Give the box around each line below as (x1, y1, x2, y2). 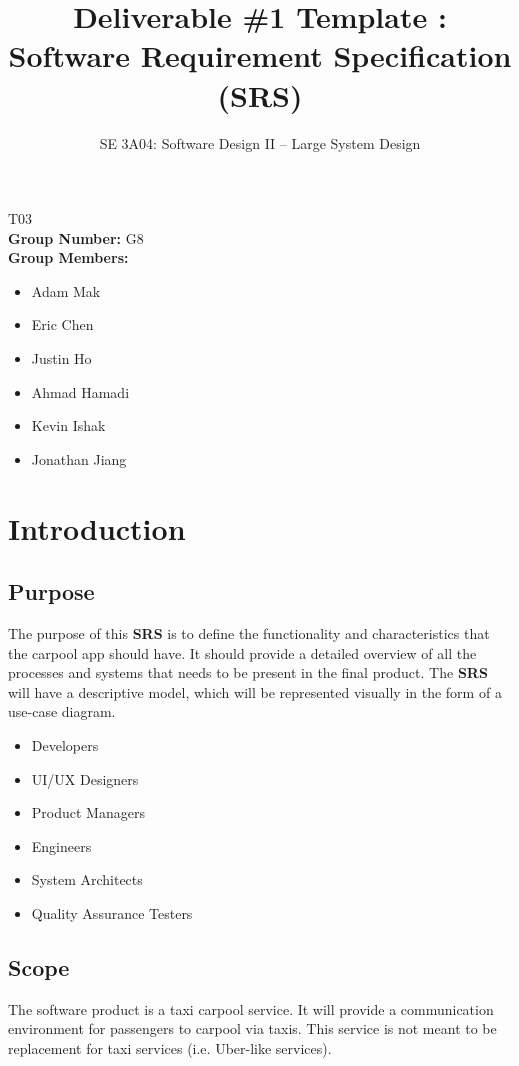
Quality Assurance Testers (31, 902, 193, 923)
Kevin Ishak (31, 415, 106, 436)
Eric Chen (31, 314, 94, 335)
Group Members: (8, 247, 129, 268)
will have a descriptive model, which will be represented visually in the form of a (8, 681, 502, 702)
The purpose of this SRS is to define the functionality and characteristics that (8, 623, 490, 644)
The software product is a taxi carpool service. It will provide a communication (8, 998, 494, 1019)
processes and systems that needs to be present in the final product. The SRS (8, 662, 488, 683)
